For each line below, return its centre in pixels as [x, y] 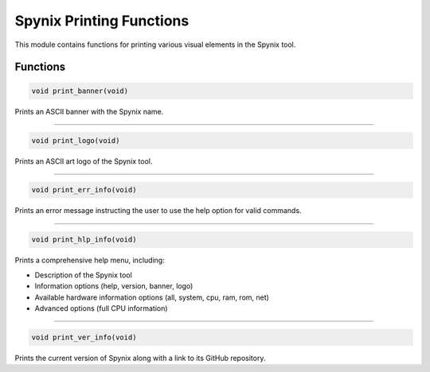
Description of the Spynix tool [84, 275]
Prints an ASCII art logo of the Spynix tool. [84, 161]
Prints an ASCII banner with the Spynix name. [89, 111]
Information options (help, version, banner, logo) [114, 286]
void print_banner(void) [80, 91]
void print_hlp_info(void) [84, 240]
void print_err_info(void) [84, 190]
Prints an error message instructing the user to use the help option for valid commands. [158, 211]
